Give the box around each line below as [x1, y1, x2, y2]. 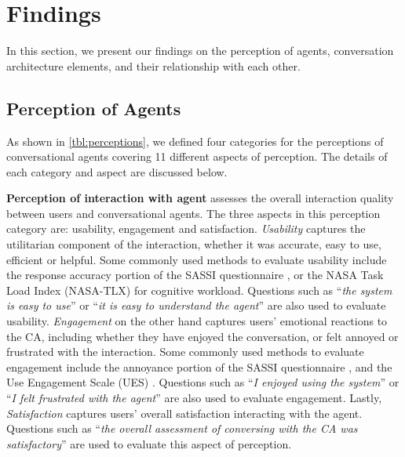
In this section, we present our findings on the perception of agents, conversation [6, 42, 394, 59]
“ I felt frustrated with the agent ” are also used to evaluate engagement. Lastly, [6, 390, 382, 406]
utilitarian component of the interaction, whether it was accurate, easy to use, [6, 236, 381, 252]
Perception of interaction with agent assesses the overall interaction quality [6, 190, 394, 206]
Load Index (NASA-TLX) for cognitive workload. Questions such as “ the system [6, 281, 392, 298]
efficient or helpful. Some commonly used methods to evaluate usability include [6, 251, 387, 267]
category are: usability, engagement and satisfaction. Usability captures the [6, 220, 366, 237]
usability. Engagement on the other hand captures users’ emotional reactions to [6, 313, 388, 329]
